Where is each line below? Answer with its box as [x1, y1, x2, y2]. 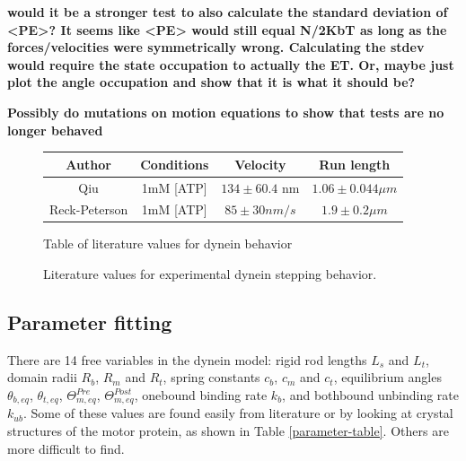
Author [66, 154, 111, 173]
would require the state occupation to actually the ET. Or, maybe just [7, 55, 454, 74]
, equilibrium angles [333, 368, 442, 387]
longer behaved [7, 120, 103, 139]
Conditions [140, 154, 209, 173]
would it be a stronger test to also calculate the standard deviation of [7, 3, 448, 21]
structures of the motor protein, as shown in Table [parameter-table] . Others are [7, 422, 449, 440]
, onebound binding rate [134, 386, 268, 404]
